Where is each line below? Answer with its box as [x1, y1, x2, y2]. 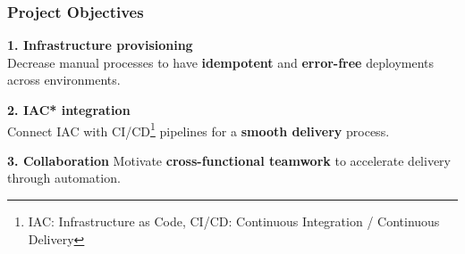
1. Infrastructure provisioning [7, 36, 193, 54]
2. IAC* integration [7, 101, 131, 119]
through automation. [7, 168, 121, 187]
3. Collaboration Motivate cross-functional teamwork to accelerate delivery [7, 151, 451, 169]
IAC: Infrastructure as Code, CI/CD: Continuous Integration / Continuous [28, 212, 440, 231]
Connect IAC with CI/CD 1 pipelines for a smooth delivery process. [7, 119, 390, 140]
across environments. [7, 70, 121, 89]
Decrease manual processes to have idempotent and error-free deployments [7, 53, 435, 71]
